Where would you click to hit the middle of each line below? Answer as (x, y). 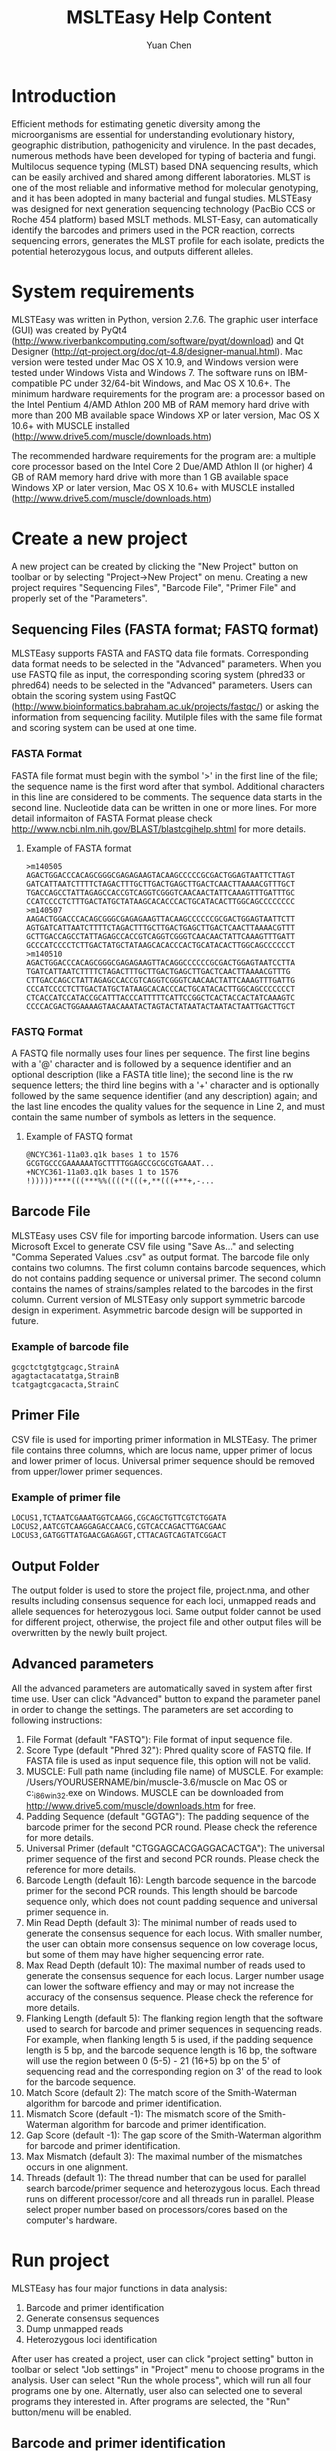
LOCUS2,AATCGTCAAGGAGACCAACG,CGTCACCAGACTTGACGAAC (119, 1527)
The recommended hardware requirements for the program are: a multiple (163, 455)
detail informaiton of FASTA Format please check (112, 818)
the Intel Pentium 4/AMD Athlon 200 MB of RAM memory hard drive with (160, 404)
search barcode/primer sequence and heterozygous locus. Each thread (173, 2188)
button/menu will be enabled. (71, 2412)
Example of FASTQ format (79, 1136)
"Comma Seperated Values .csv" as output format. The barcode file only (160, 1257)
